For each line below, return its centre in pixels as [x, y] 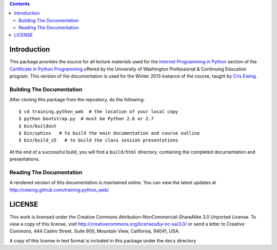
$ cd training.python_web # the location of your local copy [98, 111]
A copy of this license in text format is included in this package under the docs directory [103, 240]
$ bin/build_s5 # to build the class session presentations [98, 140]
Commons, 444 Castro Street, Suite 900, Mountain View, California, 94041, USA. [95, 231]
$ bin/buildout [38, 126]
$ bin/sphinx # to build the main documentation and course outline [109, 133]
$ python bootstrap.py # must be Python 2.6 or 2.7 [86, 119]
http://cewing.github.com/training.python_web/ [60, 190]
